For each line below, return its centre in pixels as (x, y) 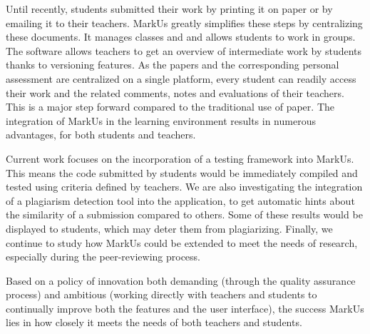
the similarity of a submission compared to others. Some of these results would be (184, 214)
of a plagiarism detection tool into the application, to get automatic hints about (180, 200)
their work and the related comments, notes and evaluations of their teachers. (175, 92)
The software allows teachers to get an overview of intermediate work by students (184, 50)
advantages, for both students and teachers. (101, 135)
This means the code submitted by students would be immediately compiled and (182, 172)
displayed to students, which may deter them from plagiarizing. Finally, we (169, 228)
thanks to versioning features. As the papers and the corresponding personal (173, 65)
